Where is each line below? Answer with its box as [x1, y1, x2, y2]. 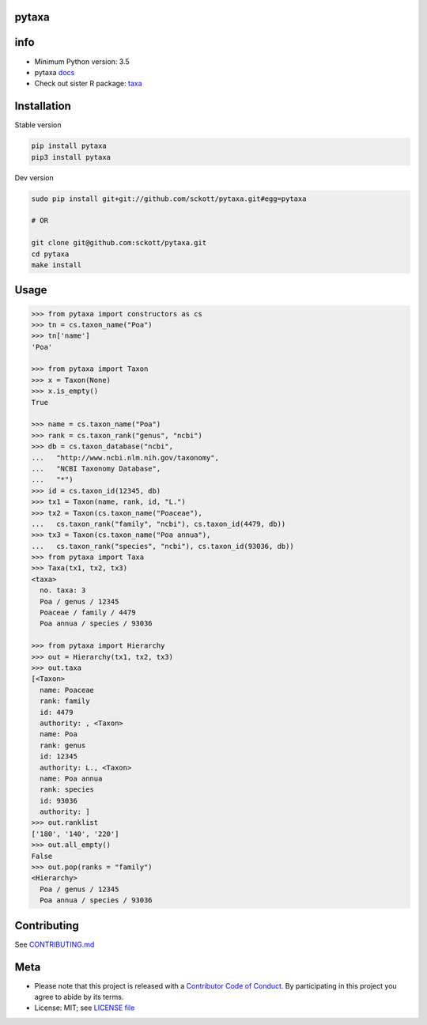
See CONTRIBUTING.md [14, 940, 95, 949]
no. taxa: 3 [40, 586, 86, 595]
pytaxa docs [34, 67, 75, 77]
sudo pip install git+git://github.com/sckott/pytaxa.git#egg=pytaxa [31, 194, 307, 203]
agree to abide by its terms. [34, 993, 124, 1001]
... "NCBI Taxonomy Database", [31, 463, 161, 473]
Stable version [14, 120, 62, 130]
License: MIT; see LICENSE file [34, 1003, 135, 1012]
